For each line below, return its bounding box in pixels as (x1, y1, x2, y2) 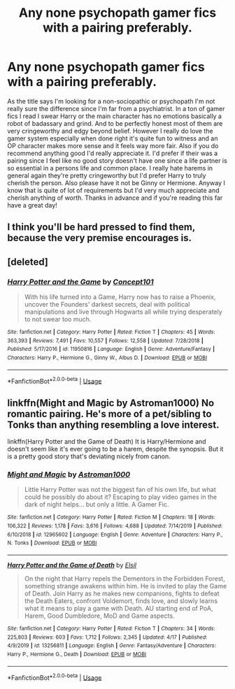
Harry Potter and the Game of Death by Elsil (7, 561, 137, 570)
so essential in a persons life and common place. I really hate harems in (7, 164, 213, 172)
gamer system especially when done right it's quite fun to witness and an (7, 134, 218, 143)
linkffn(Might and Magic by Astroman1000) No (7, 397, 215, 409)
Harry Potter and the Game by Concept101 (7, 277, 154, 287)
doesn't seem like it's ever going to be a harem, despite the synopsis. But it (7, 445, 224, 454)
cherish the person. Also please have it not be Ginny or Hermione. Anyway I (7, 178, 225, 187)
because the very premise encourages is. (7, 232, 192, 244)
